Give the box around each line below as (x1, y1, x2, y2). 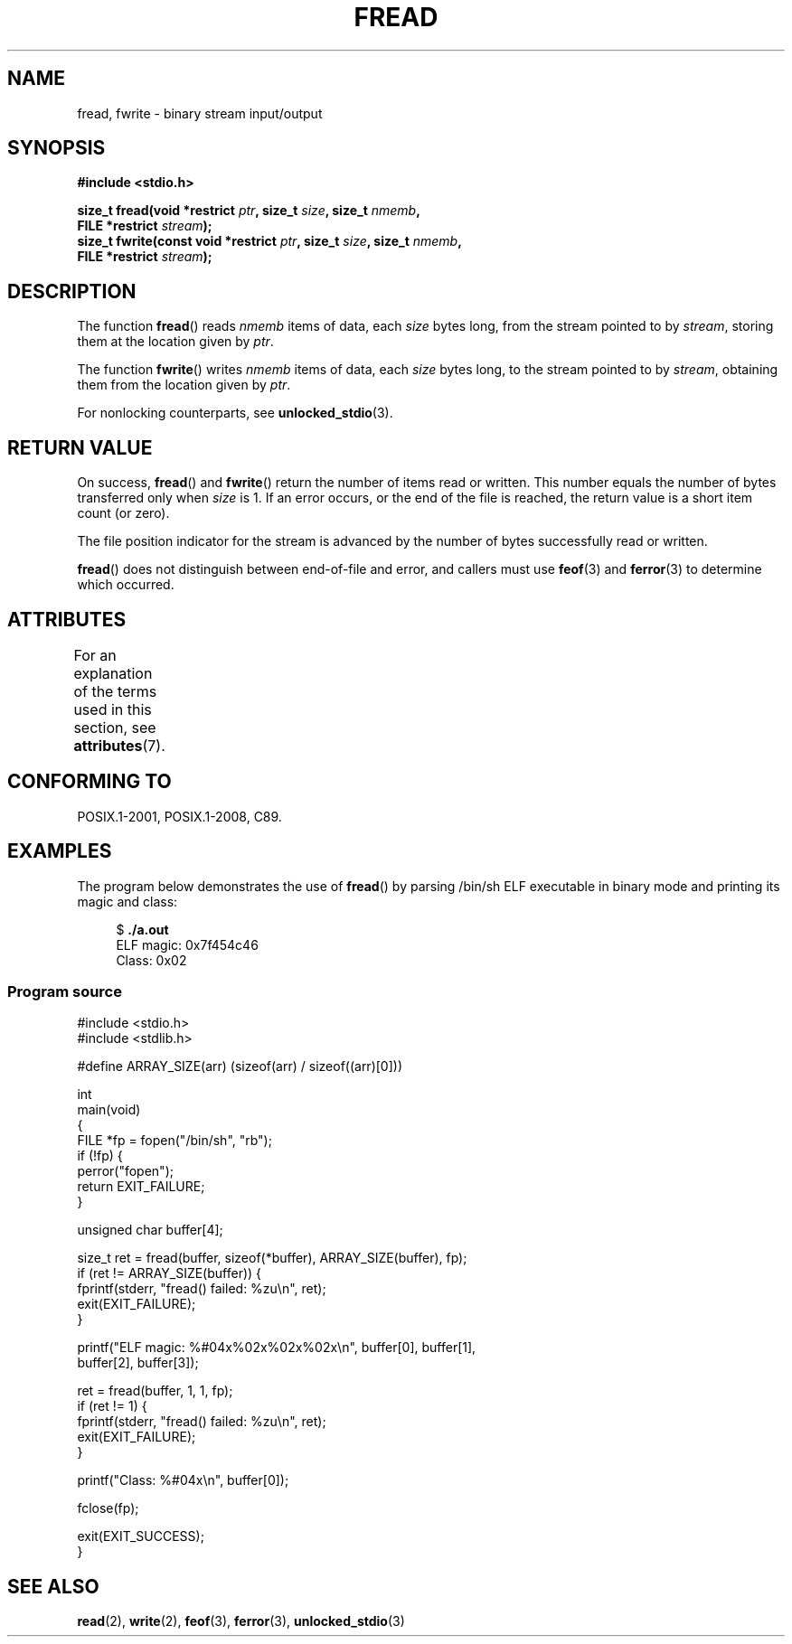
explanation (73, 663, 153, 682)
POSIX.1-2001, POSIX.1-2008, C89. (77, 808, 282, 824)
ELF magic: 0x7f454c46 (116, 936, 259, 953)
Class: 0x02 (116, 952, 187, 968)
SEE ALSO (7, 1574, 99, 1598)
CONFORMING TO (7, 770, 172, 794)
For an (73, 645, 117, 664)
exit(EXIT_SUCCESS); (77, 1528, 204, 1545)
